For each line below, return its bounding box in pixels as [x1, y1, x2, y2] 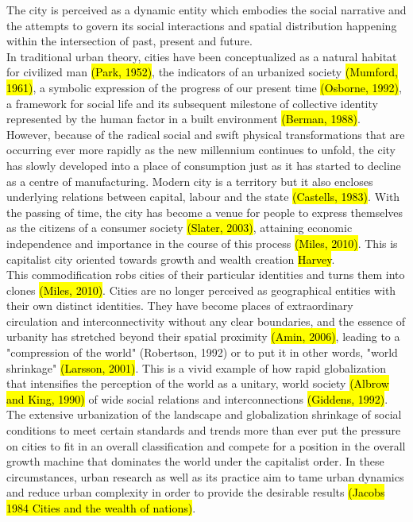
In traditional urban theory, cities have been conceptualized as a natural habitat [6, 48, 397, 64]
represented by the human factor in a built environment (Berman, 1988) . [6, 110, 361, 127]
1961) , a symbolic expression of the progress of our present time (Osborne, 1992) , [6, 79, 402, 95]
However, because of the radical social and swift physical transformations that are [6, 126, 405, 142]
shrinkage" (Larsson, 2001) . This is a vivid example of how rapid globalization [6, 359, 387, 376]
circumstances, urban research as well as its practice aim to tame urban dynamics [6, 468, 404, 485]
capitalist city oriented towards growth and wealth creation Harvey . [6, 250, 335, 267]
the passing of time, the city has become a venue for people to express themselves [6, 203, 403, 220]
